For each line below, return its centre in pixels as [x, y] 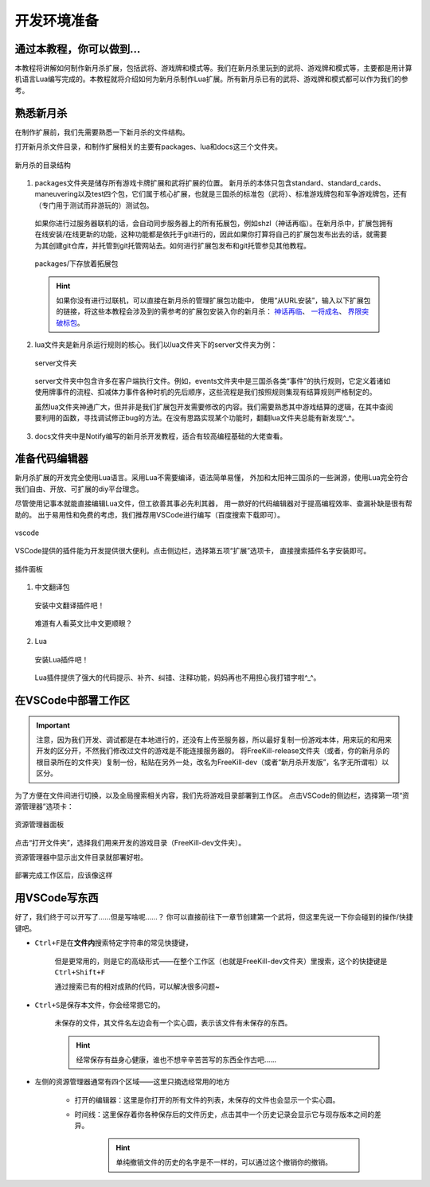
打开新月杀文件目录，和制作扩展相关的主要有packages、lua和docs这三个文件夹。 [149, 146]
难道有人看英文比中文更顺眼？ [84, 623]
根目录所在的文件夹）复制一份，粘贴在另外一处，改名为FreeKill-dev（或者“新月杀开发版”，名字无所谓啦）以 [213, 762]
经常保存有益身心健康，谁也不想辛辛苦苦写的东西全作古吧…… [176, 1060]
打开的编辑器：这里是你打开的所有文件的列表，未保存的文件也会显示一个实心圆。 [207, 1099]
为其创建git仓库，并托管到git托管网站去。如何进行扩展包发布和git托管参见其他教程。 [172, 245]
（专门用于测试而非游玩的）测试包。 [94, 205]
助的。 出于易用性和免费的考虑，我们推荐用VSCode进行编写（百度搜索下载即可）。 [149, 514]
